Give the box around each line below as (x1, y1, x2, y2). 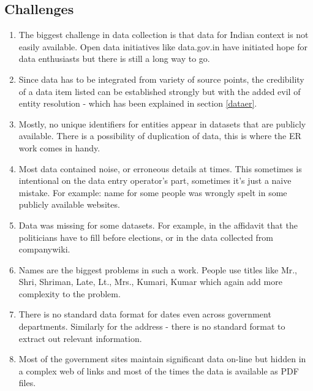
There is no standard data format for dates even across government (18, 308, 271, 321)
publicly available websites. (18, 198, 120, 211)
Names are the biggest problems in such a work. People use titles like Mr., (18, 263, 297, 276)
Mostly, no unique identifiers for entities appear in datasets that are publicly (18, 117, 306, 130)
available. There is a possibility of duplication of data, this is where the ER (18, 129, 301, 142)
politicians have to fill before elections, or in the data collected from (18, 230, 274, 243)
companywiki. (18, 243, 70, 256)
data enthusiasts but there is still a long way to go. (18, 52, 210, 65)
